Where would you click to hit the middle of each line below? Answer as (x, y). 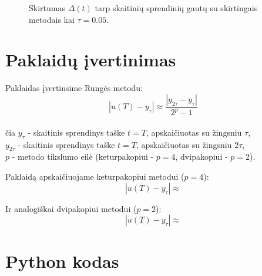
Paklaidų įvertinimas (91, 60)
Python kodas (62, 261)
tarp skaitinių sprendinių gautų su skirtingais (176, 8)
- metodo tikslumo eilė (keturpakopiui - (83, 156)
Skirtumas (47, 8)
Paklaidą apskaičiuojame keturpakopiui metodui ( (95, 176)
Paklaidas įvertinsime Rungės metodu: (74, 88)
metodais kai (52, 19)
